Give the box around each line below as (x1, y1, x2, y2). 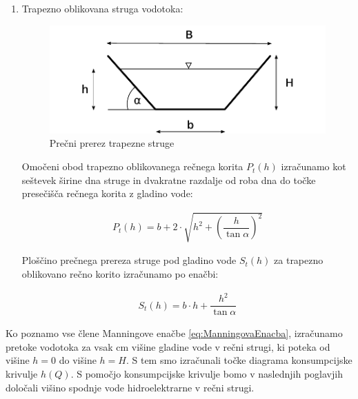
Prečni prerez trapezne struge (49, 136, 175, 150)
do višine (59, 353, 97, 367)
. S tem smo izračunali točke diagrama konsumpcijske (126, 353, 352, 367)
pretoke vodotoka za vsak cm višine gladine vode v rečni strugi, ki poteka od (6, 339, 330, 354)
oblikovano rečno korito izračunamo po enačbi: (21, 267, 219, 280)
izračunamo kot (281, 159, 346, 174)
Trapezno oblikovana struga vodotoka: (21, 1, 183, 15)
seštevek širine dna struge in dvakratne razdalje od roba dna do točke (21, 172, 316, 187)
